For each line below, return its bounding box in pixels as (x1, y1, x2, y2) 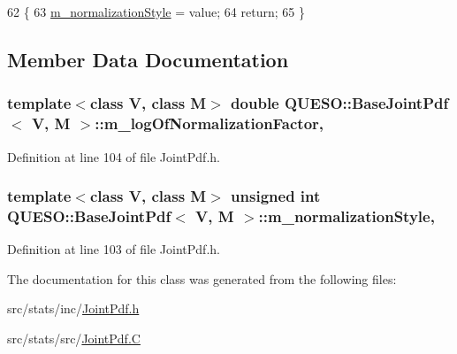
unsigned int (231, 185, 321, 207)
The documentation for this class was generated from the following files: (7, 269, 397, 288)
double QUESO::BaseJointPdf (231, 92, 449, 114)
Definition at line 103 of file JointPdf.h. (7, 240, 220, 258)
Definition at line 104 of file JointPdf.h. (7, 147, 220, 165)
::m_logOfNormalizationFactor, (95, 112, 324, 135)
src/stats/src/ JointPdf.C (7, 329, 141, 348)
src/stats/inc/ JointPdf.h (7, 299, 140, 318)
